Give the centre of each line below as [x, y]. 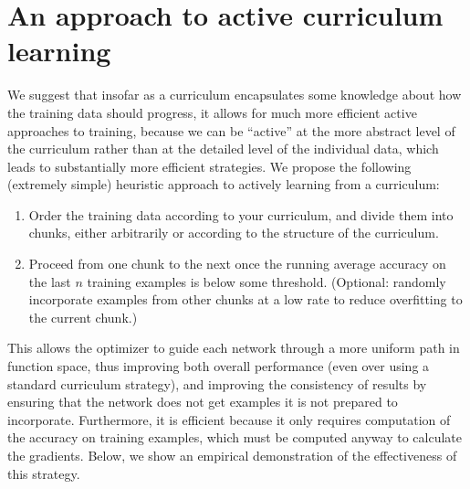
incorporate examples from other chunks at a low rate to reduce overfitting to [245, 299]
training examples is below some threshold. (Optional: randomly [266, 281]
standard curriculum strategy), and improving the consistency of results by [217, 383]
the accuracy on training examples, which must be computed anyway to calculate [235, 437]
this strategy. [44, 473]
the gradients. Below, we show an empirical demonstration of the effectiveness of [232, 455]
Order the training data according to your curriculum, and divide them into [241, 214]
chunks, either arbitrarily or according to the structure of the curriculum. [234, 233]
